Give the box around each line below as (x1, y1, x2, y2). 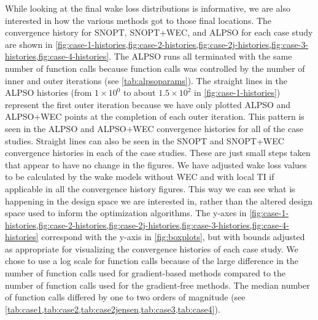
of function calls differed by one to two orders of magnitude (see (5, 291, 246, 303)
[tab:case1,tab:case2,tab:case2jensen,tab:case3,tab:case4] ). (5, 302, 220, 315)
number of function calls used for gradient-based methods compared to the (5, 267, 286, 279)
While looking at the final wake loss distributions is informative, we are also (5, 2, 290, 14)
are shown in (5, 37, 53, 50)
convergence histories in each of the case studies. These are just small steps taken (5, 146, 311, 159)
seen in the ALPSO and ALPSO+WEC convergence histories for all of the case (5, 122, 303, 135)
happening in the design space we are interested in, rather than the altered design (5, 194, 313, 207)
